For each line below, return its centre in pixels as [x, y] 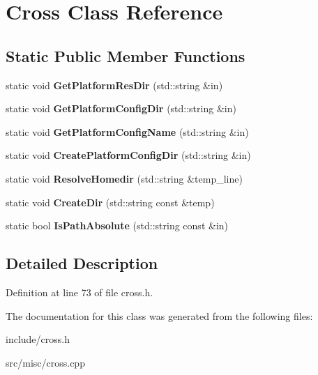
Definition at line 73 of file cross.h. [79, 292]
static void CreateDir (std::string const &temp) [110, 202]
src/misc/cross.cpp [45, 362]
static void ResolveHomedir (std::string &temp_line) [124, 178]
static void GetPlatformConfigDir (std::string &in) [121, 108]
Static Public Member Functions [126, 55]
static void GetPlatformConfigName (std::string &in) [127, 131]
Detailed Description [82, 263]
